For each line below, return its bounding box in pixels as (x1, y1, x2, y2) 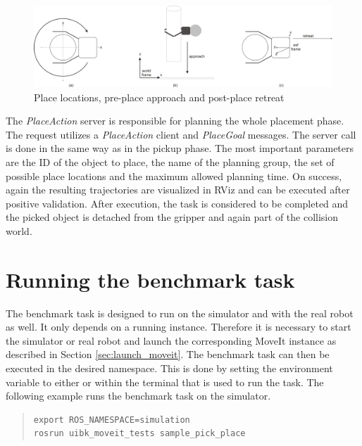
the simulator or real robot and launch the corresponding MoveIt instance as (6, 333, 337, 348)
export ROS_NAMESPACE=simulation (33, 414, 190, 425)
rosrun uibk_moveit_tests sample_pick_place (33, 428, 246, 439)
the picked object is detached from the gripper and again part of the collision (6, 210, 339, 224)
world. (6, 223, 32, 238)
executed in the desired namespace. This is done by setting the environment (6, 360, 333, 375)
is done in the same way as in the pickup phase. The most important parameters (6, 141, 354, 155)
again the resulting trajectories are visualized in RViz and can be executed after (6, 182, 350, 197)
